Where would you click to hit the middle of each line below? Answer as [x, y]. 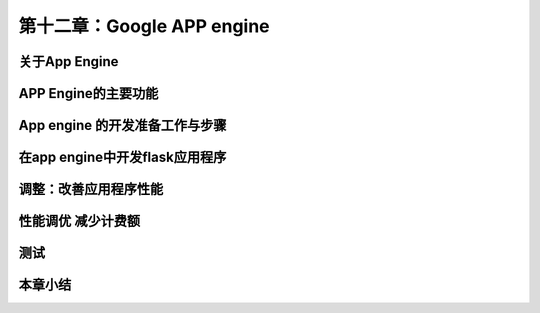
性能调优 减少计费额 [79, 221]
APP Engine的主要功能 [88, 93]
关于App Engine [68, 61]
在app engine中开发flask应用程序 [122, 157]
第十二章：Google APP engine [144, 26]
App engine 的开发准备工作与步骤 [122, 125]
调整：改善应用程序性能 [91, 189]
